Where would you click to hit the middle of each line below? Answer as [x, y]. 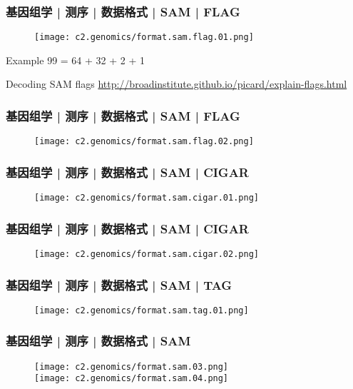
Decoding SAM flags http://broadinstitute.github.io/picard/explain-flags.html [176, 84]
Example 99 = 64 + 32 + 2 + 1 [76, 60]
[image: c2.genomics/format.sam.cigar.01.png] [147, 198]
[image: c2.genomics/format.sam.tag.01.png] [142, 310]
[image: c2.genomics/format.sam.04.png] [132, 379]
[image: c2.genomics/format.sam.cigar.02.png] [147, 254]
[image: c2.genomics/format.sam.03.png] [132, 367]
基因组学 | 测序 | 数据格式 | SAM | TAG [119, 284]
